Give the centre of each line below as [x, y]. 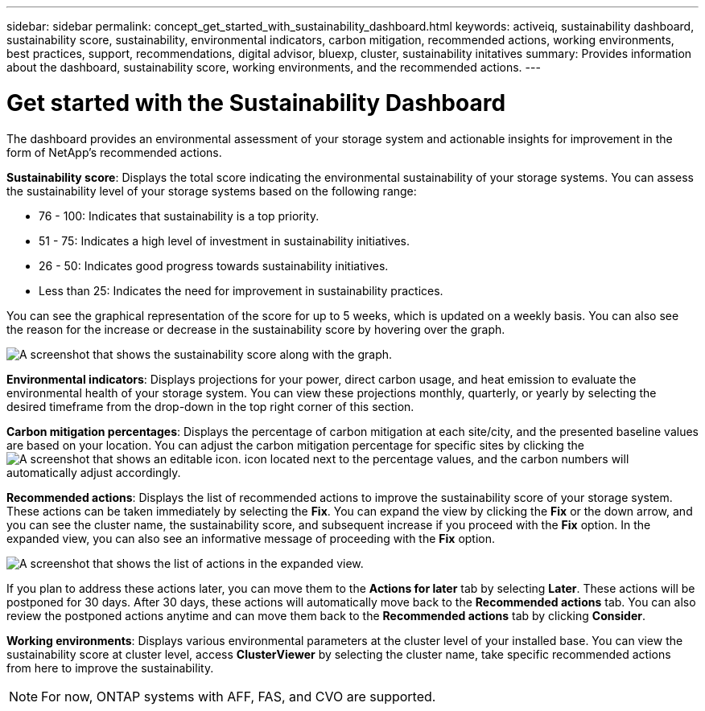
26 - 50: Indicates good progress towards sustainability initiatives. [214, 265]
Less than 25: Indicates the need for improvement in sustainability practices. [241, 290]
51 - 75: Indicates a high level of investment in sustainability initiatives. [224, 240]
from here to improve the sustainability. [110, 668]
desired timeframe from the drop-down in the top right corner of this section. [210, 406]
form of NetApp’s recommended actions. [114, 152]
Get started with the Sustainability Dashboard [256, 103]
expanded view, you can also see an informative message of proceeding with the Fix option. [251, 538]
